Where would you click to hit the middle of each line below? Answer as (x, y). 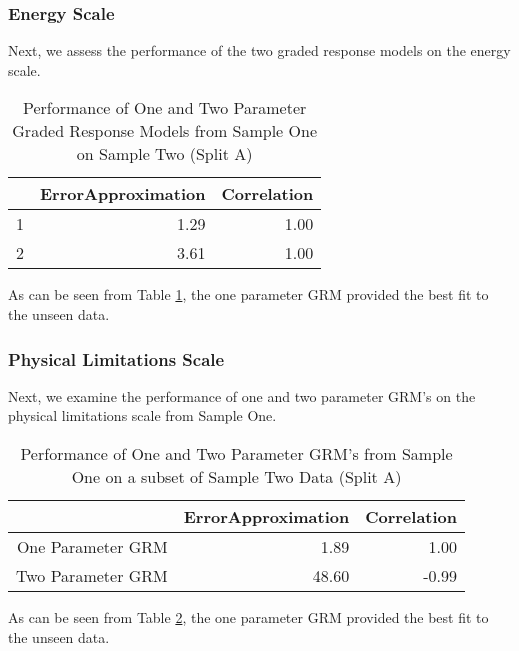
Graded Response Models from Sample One (164, 131)
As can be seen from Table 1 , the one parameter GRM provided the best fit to (248, 294)
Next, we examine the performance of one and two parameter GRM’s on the (242, 395)
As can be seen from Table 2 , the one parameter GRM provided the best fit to (248, 617)
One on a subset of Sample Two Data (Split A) (236, 476)
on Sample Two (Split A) (164, 154)
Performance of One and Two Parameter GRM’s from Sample (236, 453)
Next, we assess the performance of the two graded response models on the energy (259, 50)
